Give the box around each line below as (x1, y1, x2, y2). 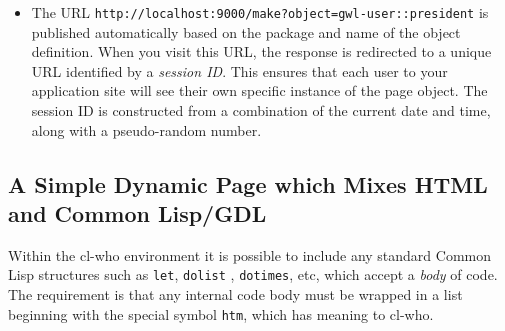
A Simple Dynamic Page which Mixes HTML (8, 168, 488, 199)
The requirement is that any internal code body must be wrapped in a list (8, 284, 463, 305)
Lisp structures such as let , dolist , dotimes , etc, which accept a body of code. (8, 264, 498, 285)
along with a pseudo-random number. (31, 119, 262, 140)
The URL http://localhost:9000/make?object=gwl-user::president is (31, 2, 489, 22)
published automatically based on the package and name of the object (31, 21, 461, 42)
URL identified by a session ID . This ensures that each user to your (31, 60, 448, 81)
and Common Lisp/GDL (8, 198, 267, 228)
